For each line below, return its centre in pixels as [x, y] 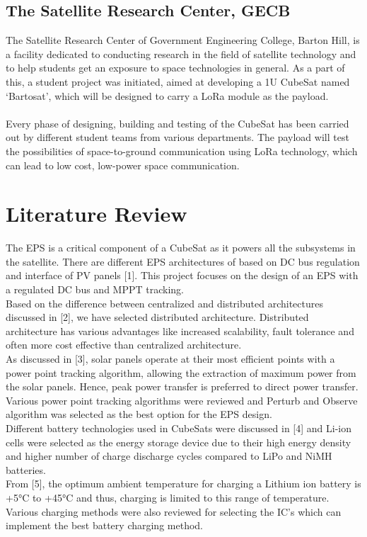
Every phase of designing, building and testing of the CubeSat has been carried [177, 123]
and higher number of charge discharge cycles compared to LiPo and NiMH [169, 456]
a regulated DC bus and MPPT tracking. [95, 289]
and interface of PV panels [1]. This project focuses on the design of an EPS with [182, 275]
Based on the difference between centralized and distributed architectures [164, 303]
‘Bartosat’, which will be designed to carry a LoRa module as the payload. [167, 95]
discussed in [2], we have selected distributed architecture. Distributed [157, 317]
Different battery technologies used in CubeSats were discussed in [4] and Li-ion [179, 428]
